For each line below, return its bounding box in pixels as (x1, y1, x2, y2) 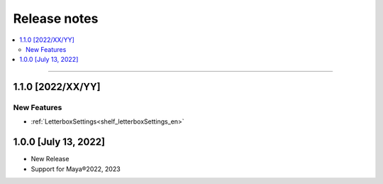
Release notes (13, 11, 99, 26)
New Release (30, 155, 70, 163)
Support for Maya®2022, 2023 (30, 164, 121, 173)
